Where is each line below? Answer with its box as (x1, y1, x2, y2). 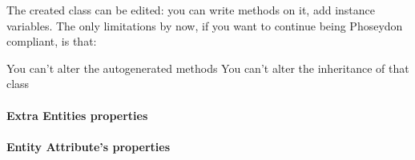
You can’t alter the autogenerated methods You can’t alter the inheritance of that (6, 59, 409, 76)
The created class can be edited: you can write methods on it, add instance (6, 2, 376, 18)
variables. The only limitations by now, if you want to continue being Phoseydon (6, 17, 403, 34)
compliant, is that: (6, 33, 97, 50)
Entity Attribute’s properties (6, 138, 171, 154)
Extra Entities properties (6, 106, 148, 123)
